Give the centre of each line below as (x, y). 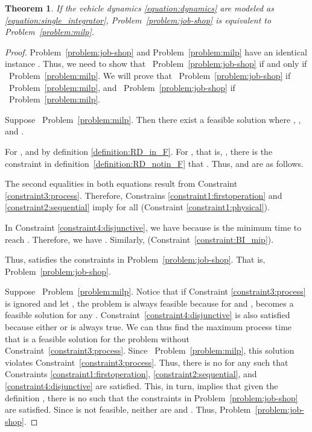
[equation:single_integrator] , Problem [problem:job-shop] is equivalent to (138, 20)
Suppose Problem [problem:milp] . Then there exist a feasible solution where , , (153, 119)
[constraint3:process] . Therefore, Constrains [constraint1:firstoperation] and (144, 195)
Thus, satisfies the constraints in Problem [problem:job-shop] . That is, (135, 259)
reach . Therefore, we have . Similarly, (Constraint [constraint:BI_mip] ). (139, 239)
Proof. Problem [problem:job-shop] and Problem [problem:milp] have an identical (156, 52)
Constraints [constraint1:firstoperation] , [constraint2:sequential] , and (131, 374)
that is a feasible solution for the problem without (97, 338)
